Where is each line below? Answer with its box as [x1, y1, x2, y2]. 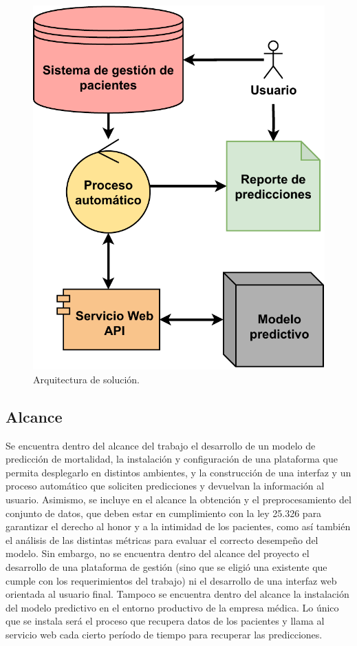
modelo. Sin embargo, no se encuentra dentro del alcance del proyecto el [6, 546, 310, 561]
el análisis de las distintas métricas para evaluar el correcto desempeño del [6, 532, 318, 547]
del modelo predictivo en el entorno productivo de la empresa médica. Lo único [6, 600, 339, 614]
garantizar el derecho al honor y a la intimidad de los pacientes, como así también [6, 519, 351, 534]
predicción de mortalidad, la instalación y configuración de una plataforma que [6, 452, 338, 466]
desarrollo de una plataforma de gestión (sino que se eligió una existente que [6, 559, 327, 574]
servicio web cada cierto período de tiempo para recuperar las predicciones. [6, 627, 323, 641]
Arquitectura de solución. [33, 372, 140, 386]
